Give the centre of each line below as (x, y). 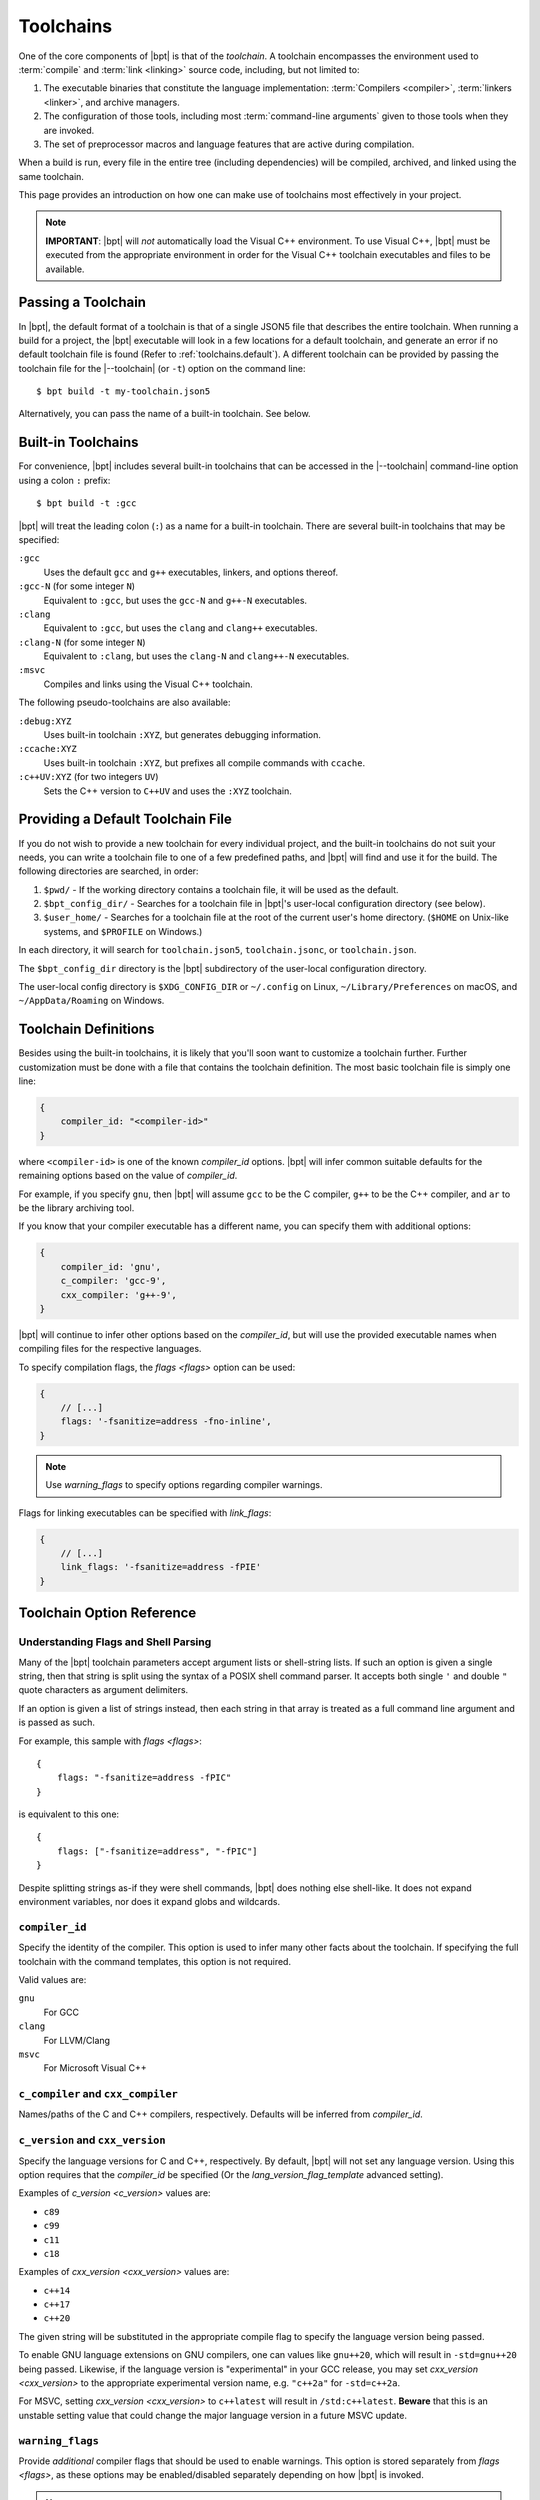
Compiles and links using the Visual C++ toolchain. (148, 684)
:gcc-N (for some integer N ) (76, 586)
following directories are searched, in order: (108, 871)
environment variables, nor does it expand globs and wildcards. (149, 1902)
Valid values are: (52, 1979)
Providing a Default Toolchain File (125, 819)
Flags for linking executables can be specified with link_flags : (145, 1512)
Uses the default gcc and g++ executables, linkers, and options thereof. (191, 572)
